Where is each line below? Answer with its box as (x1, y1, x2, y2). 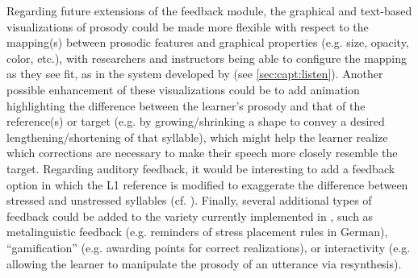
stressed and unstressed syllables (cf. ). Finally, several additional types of (6, 192, 372, 209)
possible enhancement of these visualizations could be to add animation (6, 81, 360, 98)
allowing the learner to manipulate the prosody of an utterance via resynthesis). (6, 255, 402, 272)
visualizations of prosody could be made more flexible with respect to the (6, 18, 369, 35)
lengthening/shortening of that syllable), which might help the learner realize (6, 128, 388, 145)
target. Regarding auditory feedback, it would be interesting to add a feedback (6, 160, 395, 176)
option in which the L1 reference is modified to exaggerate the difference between (6, 176, 408, 193)
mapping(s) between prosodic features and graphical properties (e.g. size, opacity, (6, 34, 409, 51)
